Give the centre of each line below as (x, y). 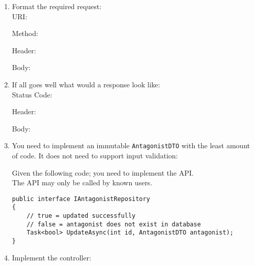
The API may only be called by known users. (82, 182)
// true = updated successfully (81, 216)
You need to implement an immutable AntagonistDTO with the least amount (131, 145)
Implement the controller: (51, 257)
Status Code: (32, 94)
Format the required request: (57, 6)
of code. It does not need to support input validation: (95, 155)
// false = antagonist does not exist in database (114, 224)
